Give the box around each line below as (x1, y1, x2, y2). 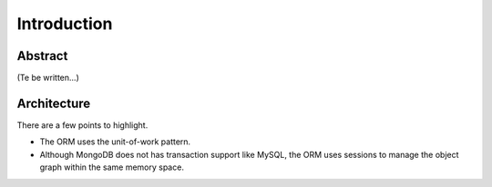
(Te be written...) (16, 73, 79, 84)
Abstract (16, 48, 68, 64)
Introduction (16, 14, 113, 34)
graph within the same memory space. (39, 162, 184, 172)
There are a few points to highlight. (16, 119, 149, 131)
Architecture (16, 95, 91, 111)
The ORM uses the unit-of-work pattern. (39, 136, 191, 147)
